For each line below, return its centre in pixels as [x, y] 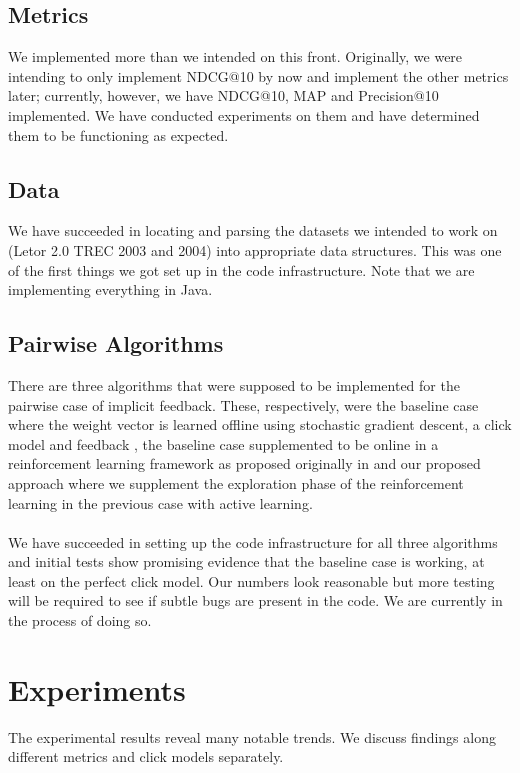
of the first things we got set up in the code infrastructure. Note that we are [241, 269]
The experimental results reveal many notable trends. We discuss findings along [252, 736]
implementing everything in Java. [110, 289]
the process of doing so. [80, 620]
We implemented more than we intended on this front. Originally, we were [235, 56]
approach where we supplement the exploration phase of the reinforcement [236, 482]
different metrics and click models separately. [146, 756]
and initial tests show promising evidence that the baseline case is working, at [246, 561]
